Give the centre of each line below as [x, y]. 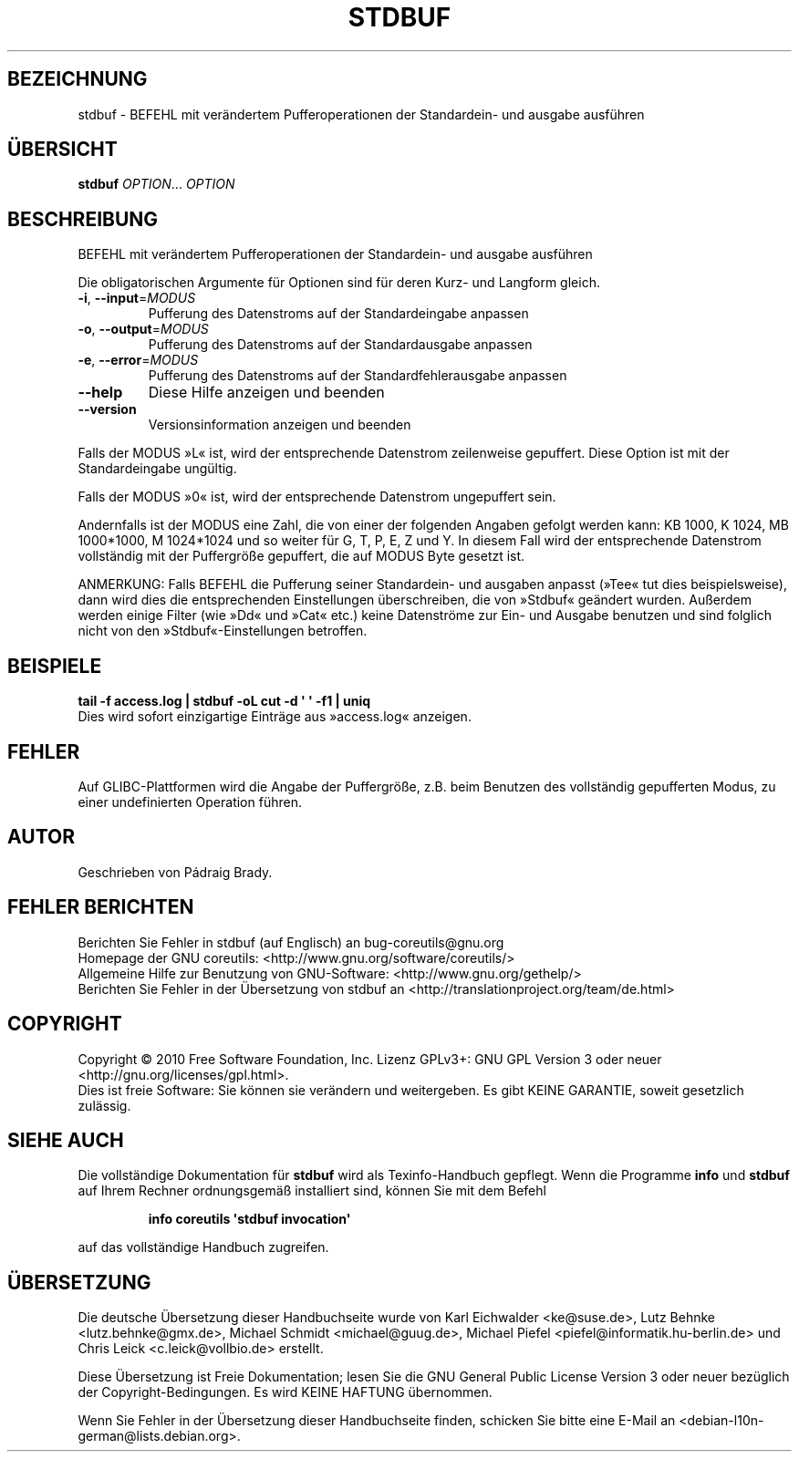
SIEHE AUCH [66, 1140]
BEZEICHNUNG [78, 79]
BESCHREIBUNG [83, 219]
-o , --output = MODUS [143, 329]
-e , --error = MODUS [138, 360]
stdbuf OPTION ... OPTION [156, 184]
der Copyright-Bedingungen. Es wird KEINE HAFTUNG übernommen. [285, 1392]
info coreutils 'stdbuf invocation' [249, 1219]
